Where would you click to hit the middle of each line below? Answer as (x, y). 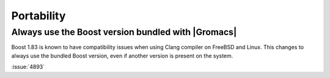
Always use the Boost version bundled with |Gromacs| (124, 32)
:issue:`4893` (28, 67)
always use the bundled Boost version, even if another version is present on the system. (122, 56)
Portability (38, 16)
